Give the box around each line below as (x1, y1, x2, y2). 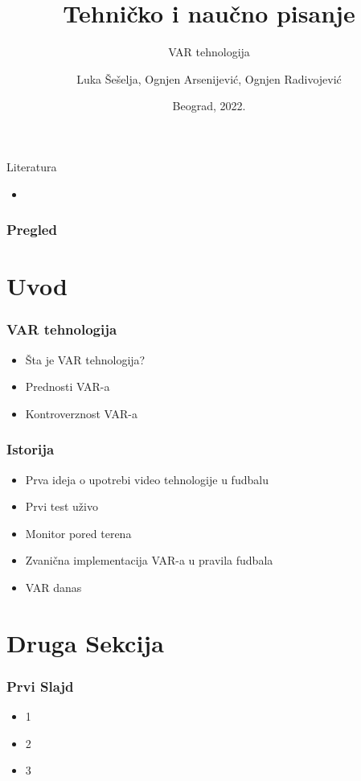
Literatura (6, 158, 57, 175)
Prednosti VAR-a (25, 378, 110, 395)
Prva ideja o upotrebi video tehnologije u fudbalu (25, 471, 269, 487)
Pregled (6, 220, 57, 240)
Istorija (6, 439, 55, 459)
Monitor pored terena (25, 524, 132, 541)
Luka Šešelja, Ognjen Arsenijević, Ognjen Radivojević (76, 70, 342, 87)
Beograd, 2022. (172, 97, 246, 114)
